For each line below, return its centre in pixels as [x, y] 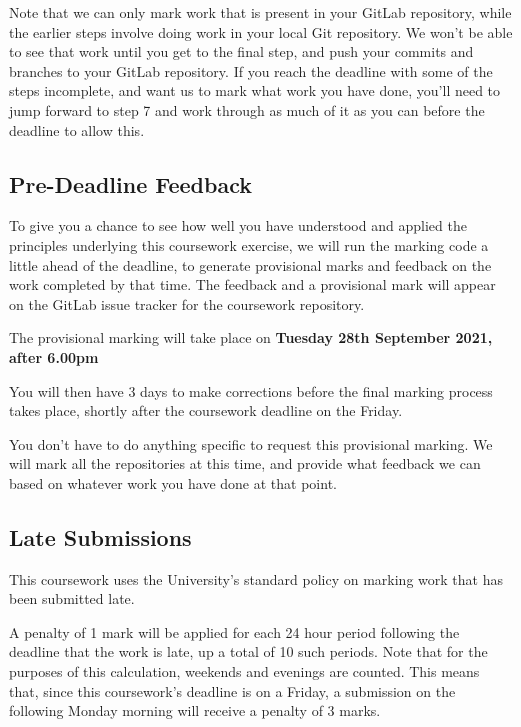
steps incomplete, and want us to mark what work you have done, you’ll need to [255, 90]
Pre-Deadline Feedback [130, 183]
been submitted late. [72, 598]
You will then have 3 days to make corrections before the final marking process [251, 390]
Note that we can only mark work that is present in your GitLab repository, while [260, 12]
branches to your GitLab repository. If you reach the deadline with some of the [251, 70]
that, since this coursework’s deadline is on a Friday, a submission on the [232, 690]
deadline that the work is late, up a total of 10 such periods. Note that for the [248, 651]
